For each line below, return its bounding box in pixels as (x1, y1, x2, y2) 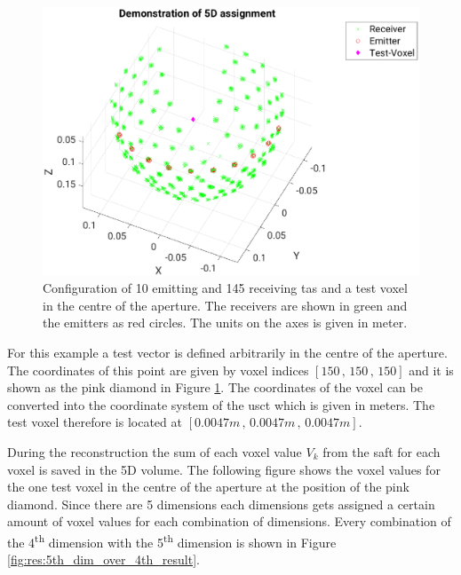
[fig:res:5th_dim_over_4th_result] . (7, 550, 200, 569)
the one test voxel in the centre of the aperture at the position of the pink (7, 477, 409, 496)
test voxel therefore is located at (7, 413, 182, 431)
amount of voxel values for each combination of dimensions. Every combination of (7, 512, 451, 531)
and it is (409, 360, 454, 379)
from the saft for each (322, 443, 441, 461)
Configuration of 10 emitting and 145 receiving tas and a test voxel (43, 279, 408, 297)
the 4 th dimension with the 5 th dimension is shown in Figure (7, 530, 337, 551)
